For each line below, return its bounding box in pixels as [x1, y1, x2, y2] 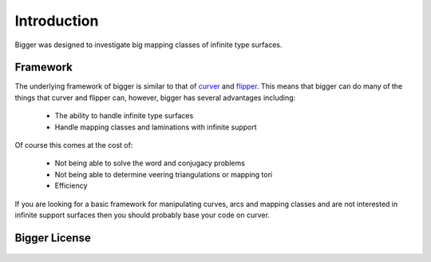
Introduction [14, 12, 99, 30]
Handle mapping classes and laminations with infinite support [54, 122, 257, 132]
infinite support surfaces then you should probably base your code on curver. [14, 210, 271, 220]
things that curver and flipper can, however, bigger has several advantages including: [14, 93, 296, 102]
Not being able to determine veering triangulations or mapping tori [54, 169, 273, 179]
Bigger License [14, 231, 91, 244]
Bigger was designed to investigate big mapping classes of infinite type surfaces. [14, 40, 283, 50]
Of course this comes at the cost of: [14, 141, 133, 150]
